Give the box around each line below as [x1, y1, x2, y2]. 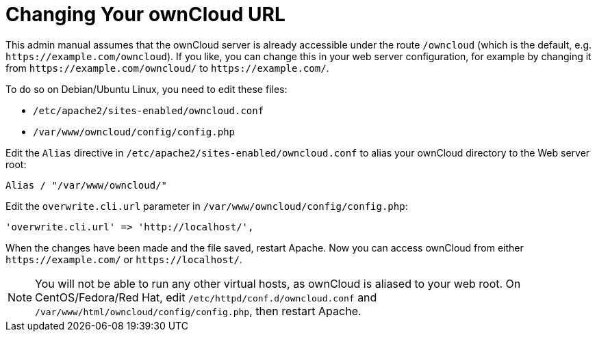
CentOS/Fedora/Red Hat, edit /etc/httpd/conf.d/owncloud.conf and [35, 290, 377, 304]
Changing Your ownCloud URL [5, 3, 285, 26]
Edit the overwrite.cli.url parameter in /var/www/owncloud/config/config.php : [5, 200, 408, 212]
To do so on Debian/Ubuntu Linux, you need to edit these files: [5, 83, 288, 95]
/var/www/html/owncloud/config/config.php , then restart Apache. [35, 304, 361, 318]
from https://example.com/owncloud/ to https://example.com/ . [5, 62, 329, 74]
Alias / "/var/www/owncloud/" [5, 179, 168, 191]
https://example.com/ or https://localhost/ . [5, 253, 242, 265]
